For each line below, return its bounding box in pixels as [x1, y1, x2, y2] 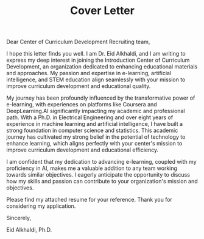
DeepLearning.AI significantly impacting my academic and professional [6, 108, 185, 115]
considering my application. [6, 202, 76, 210]
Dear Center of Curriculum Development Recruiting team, [6, 38, 150, 46]
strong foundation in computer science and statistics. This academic [6, 127, 178, 134]
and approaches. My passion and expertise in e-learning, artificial [6, 70, 172, 77]
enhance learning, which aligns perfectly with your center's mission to [6, 140, 183, 147]
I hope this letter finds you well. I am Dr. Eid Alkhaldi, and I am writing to [6, 50, 186, 57]
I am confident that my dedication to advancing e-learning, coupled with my [6, 158, 197, 166]
